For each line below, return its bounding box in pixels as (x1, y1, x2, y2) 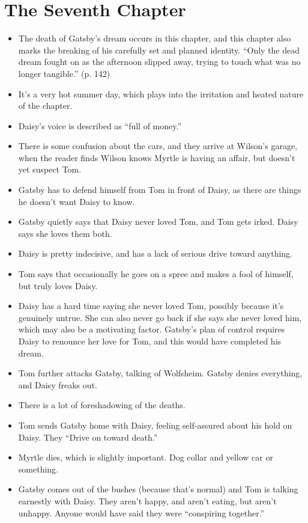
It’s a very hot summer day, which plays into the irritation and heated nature (18, 87, 304, 100)
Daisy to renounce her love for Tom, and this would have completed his (18, 335, 282, 347)
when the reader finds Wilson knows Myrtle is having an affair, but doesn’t (18, 151, 295, 164)
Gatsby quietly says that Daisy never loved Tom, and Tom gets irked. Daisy (18, 215, 298, 228)
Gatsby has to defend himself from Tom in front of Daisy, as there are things (18, 183, 301, 196)
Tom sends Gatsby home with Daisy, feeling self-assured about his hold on (18, 418, 292, 431)
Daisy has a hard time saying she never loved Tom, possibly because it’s (18, 299, 284, 312)
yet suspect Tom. (18, 163, 82, 176)
